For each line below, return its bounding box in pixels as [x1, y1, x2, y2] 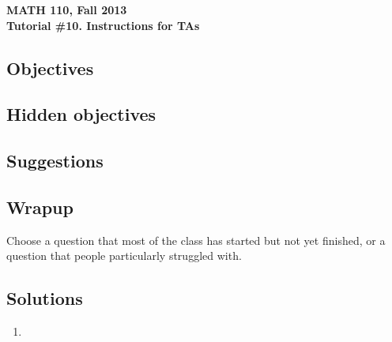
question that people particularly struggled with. [6, 247, 242, 264]
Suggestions [6, 148, 104, 173]
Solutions [6, 286, 83, 310]
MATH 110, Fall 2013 [6, 2, 127, 17]
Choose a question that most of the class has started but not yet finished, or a [6, 231, 386, 248]
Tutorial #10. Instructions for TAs [6, 17, 200, 33]
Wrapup [6, 194, 73, 219]
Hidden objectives [6, 102, 156, 126]
